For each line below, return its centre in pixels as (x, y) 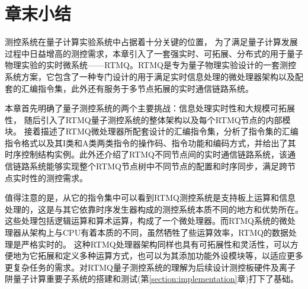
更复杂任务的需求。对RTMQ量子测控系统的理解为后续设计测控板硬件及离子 (150, 267)
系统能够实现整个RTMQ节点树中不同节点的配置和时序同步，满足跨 (158, 166)
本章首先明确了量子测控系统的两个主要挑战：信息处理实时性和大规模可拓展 (150, 108)
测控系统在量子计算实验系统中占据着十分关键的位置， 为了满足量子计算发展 (151, 42)
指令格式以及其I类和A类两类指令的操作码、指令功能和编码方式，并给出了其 (150, 142)
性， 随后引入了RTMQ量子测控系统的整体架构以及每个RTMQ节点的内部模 (148, 119)
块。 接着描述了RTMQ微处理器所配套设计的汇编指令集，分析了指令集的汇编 (152, 131)
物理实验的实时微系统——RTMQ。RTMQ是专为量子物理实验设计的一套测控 (150, 65)
